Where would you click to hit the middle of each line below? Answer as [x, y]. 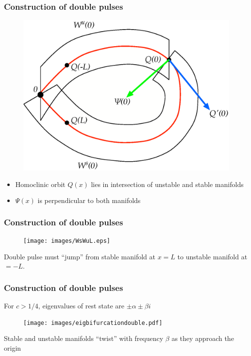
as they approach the [203, 338]
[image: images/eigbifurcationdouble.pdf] [93, 323]
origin [13, 348]
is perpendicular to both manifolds [89, 200]
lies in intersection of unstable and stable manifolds [167, 184]
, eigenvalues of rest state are [81, 305]
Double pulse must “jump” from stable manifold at [80, 256]
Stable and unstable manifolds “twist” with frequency [84, 338]
